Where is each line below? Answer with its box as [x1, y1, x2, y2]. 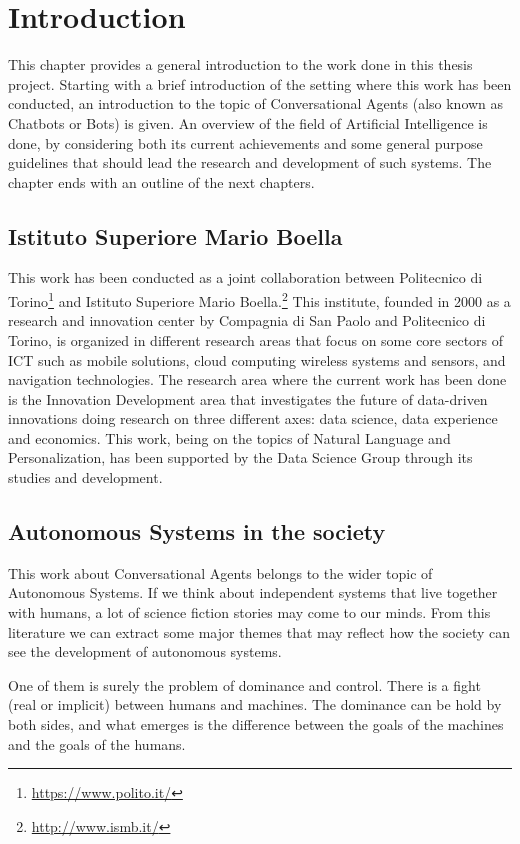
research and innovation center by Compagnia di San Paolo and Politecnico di [8, 310, 486, 331]
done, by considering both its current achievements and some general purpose [8, 132, 483, 153]
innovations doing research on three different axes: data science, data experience [8, 408, 498, 429]
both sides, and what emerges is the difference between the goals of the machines [8, 714, 504, 735]
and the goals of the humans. [8, 733, 186, 754]
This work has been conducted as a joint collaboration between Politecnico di [8, 267, 483, 288]
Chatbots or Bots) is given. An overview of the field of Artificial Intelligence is [8, 112, 488, 133]
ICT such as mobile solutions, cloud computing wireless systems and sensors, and [8, 349, 506, 370]
